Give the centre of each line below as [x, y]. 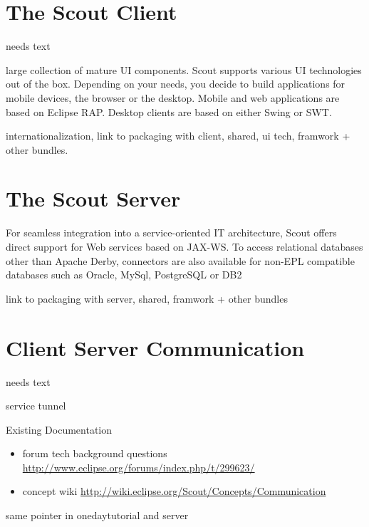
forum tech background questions [95, 453]
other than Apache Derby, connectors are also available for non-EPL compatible [180, 260]
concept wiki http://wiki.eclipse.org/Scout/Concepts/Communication [174, 491]
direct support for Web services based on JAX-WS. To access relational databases [184, 246]
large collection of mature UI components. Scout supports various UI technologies [184, 69]
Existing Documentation [59, 429]
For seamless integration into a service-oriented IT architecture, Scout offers [171, 233]
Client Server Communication [155, 347]
